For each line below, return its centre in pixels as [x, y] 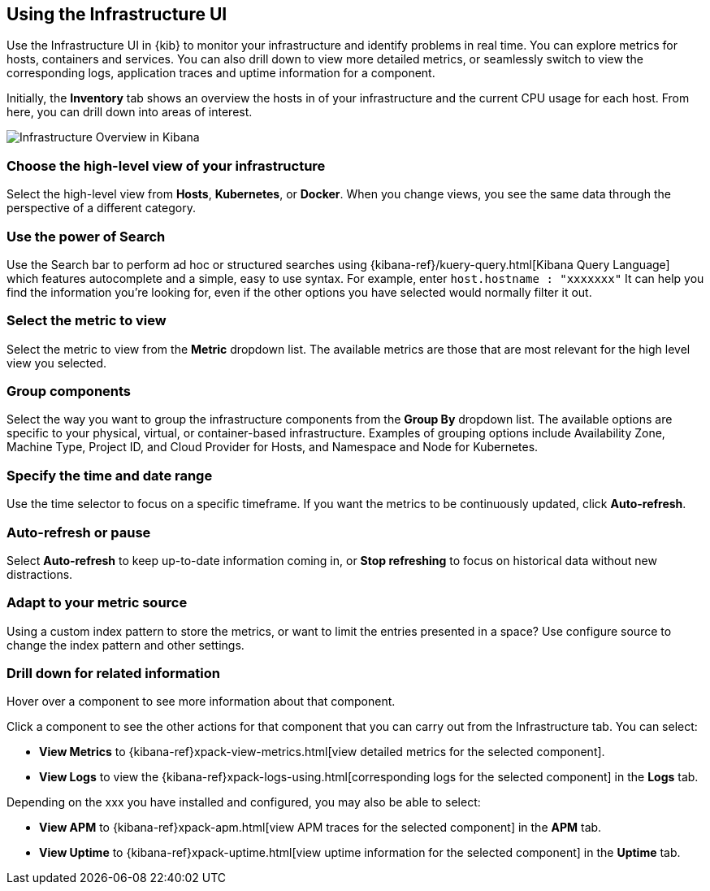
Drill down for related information [113, 674]
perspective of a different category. [101, 208]
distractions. [40, 574]
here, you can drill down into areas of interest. [130, 112]
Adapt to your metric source [97, 603]
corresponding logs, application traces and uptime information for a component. [221, 73]
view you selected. [57, 363]
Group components [69, 391]
